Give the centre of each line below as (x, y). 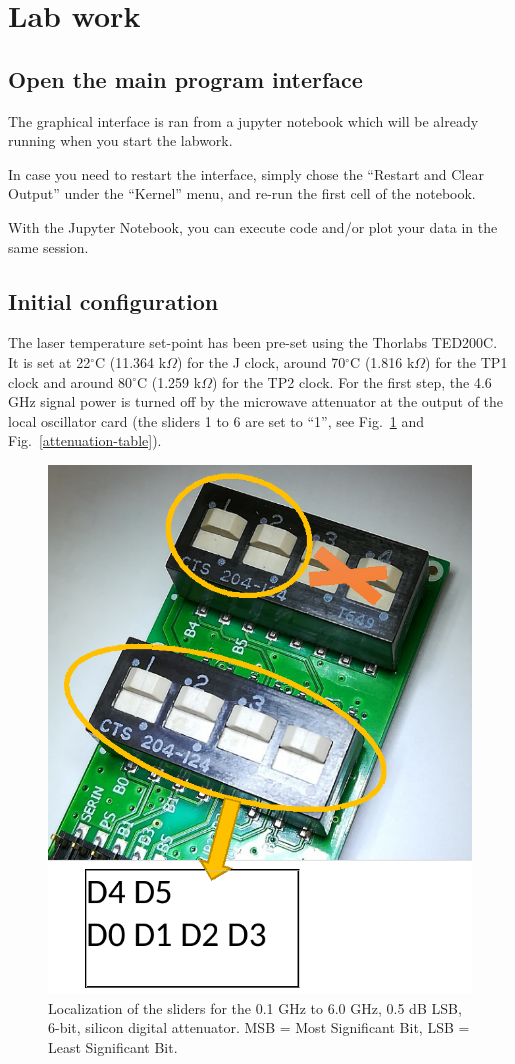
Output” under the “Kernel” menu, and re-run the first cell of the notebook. (242, 193)
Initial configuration (113, 300)
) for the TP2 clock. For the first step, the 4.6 (351, 381)
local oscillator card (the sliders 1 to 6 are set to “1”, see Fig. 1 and (216, 420)
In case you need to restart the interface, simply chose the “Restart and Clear (246, 173)
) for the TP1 (466, 361)
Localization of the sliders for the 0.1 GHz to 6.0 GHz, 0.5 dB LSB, (255, 1007)
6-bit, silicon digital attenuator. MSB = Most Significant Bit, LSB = (259, 1027)
